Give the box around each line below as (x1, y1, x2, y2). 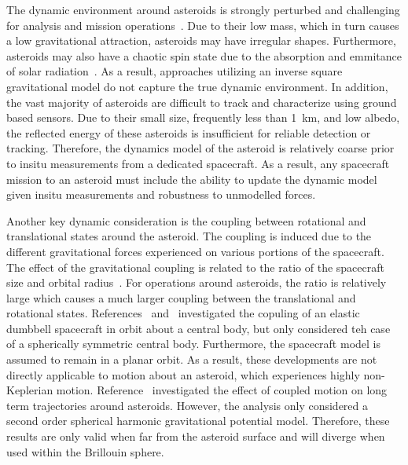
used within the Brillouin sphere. (6, 443, 164, 460)
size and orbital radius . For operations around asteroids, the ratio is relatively (6, 274, 387, 291)
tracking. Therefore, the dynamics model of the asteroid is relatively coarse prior (6, 140, 395, 156)
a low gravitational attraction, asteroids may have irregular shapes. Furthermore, (6, 32, 396, 49)
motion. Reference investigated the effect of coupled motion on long (56, 382, 388, 398)
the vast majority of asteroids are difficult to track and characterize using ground (6, 93, 397, 110)
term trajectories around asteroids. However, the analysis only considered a (6, 397, 368, 413)
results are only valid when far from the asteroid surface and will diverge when (6, 428, 385, 445)
